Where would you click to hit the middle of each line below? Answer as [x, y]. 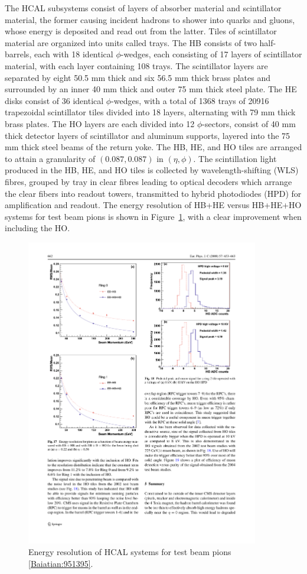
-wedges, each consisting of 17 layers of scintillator [211, 54]
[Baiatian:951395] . [61, 563]
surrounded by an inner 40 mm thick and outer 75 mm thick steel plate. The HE [151, 89]
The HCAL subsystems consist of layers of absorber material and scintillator [143, 8]
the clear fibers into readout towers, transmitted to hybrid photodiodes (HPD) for [153, 193]
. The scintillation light [235, 158]
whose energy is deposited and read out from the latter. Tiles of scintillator [141, 31]
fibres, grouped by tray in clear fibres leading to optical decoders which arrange [148, 181]
